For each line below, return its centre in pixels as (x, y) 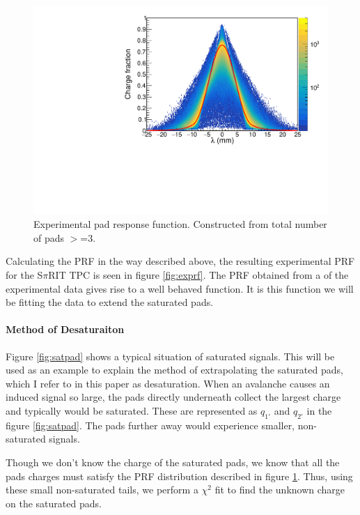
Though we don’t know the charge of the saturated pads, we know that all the (173, 462)
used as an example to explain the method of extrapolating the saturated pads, (174, 370)
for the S (24, 275)
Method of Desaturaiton (65, 329)
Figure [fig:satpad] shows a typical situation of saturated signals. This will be (170, 356)
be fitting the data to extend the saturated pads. (110, 302)
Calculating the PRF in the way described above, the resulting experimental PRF (180, 261)
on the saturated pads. (54, 503)
